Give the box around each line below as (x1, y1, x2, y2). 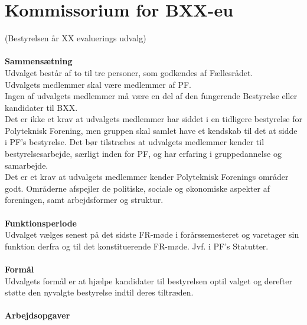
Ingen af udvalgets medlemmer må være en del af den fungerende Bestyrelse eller (5, 90, 298, 102)
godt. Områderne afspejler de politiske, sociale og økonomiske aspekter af (5, 182, 270, 194)
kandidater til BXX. (5, 101, 78, 113)
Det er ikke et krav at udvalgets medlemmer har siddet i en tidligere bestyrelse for (5, 113, 302, 125)
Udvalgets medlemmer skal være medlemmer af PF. (5, 78, 191, 90)
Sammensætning (5, 55, 73, 67)
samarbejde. (5, 159, 48, 171)
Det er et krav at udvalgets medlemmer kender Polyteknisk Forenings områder (5, 170, 289, 183)
